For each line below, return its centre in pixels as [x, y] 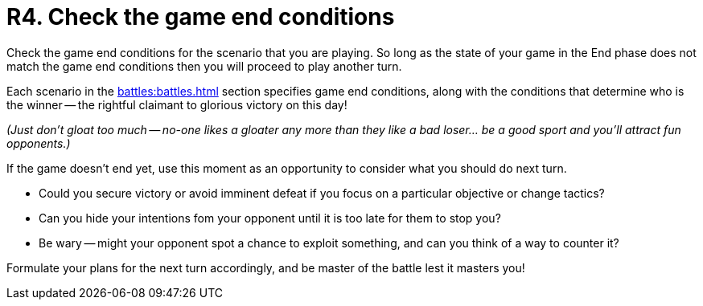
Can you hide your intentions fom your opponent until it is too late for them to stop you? [270, 218]
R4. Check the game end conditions [201, 17]
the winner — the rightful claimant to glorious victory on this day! [177, 104]
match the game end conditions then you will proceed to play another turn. [204, 66]
